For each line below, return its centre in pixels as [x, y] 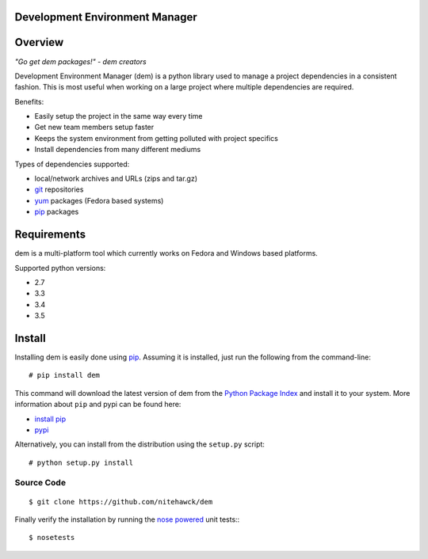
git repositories [59, 189]
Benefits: [29, 101]
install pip [50, 419]
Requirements [50, 235]
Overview [39, 42]
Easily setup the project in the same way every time [118, 116]
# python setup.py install [81, 462]
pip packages [57, 212]
